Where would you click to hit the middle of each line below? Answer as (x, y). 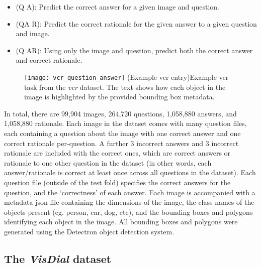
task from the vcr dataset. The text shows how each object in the (125, 87)
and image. (33, 33)
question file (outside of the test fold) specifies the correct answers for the (117, 182)
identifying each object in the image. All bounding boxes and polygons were (121, 222)
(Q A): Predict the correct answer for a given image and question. (117, 7)
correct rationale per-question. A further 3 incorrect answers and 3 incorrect (121, 143)
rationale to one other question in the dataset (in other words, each (108, 162)
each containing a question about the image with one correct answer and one (122, 133)
